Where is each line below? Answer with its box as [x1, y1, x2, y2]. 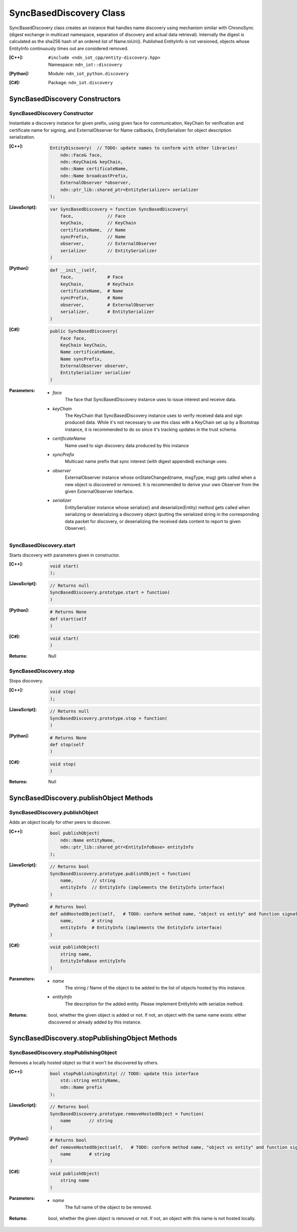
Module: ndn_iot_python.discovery [48, 70, 129, 76]
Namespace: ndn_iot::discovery [48, 61, 122, 67]
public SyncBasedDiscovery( [49, 328, 118, 334]
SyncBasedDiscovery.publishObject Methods [9, 794, 153, 802]
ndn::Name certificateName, [60, 166, 129, 172]
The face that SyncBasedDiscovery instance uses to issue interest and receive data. [65, 397, 237, 403]
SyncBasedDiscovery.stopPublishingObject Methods [9, 1034, 178, 1042]
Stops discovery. [9, 678, 44, 684]
